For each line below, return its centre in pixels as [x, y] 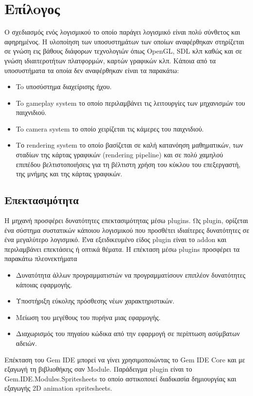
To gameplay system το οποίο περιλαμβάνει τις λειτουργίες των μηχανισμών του [130, 103]
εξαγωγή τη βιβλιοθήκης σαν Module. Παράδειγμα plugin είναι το [98, 369]
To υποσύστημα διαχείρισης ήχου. [64, 86]
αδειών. [26, 343]
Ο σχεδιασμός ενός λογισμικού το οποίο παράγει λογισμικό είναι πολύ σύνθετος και [122, 32]
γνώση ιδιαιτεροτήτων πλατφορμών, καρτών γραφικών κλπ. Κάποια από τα [110, 60]
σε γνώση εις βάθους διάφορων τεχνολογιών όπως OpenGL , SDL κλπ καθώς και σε [123, 51]
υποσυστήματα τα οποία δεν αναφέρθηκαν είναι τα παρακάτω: [92, 70]
